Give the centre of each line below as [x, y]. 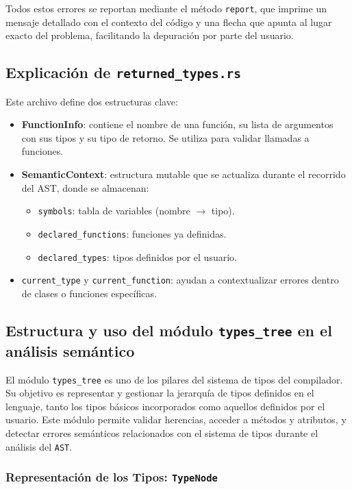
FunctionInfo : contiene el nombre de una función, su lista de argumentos [177, 124]
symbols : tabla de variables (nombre [114, 211]
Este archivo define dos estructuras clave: [92, 101]
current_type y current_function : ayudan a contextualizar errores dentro [180, 280]
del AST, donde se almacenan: [85, 187]
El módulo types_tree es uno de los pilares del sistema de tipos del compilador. [174, 379]
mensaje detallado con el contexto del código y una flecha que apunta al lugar [169, 22]
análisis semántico [70, 350]
